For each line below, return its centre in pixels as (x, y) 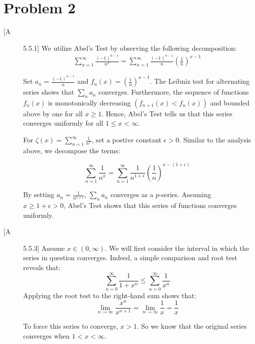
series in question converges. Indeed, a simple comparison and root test (130, 258)
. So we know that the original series (192, 326)
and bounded (230, 102)
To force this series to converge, (71, 326)
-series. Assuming (185, 194)
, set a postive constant (127, 140)
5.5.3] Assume (44, 248)
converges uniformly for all (63, 123)
